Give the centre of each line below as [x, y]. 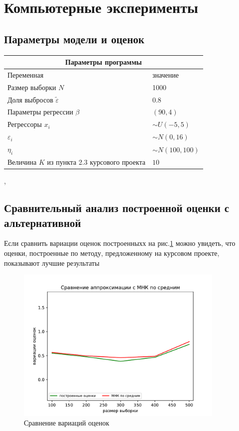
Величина [22, 162]
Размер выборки [32, 87]
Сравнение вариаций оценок [67, 423]
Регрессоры [25, 124]
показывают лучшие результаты [52, 263]
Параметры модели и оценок [74, 39]
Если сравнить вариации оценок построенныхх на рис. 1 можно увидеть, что [120, 243]
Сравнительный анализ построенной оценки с [117, 208]
